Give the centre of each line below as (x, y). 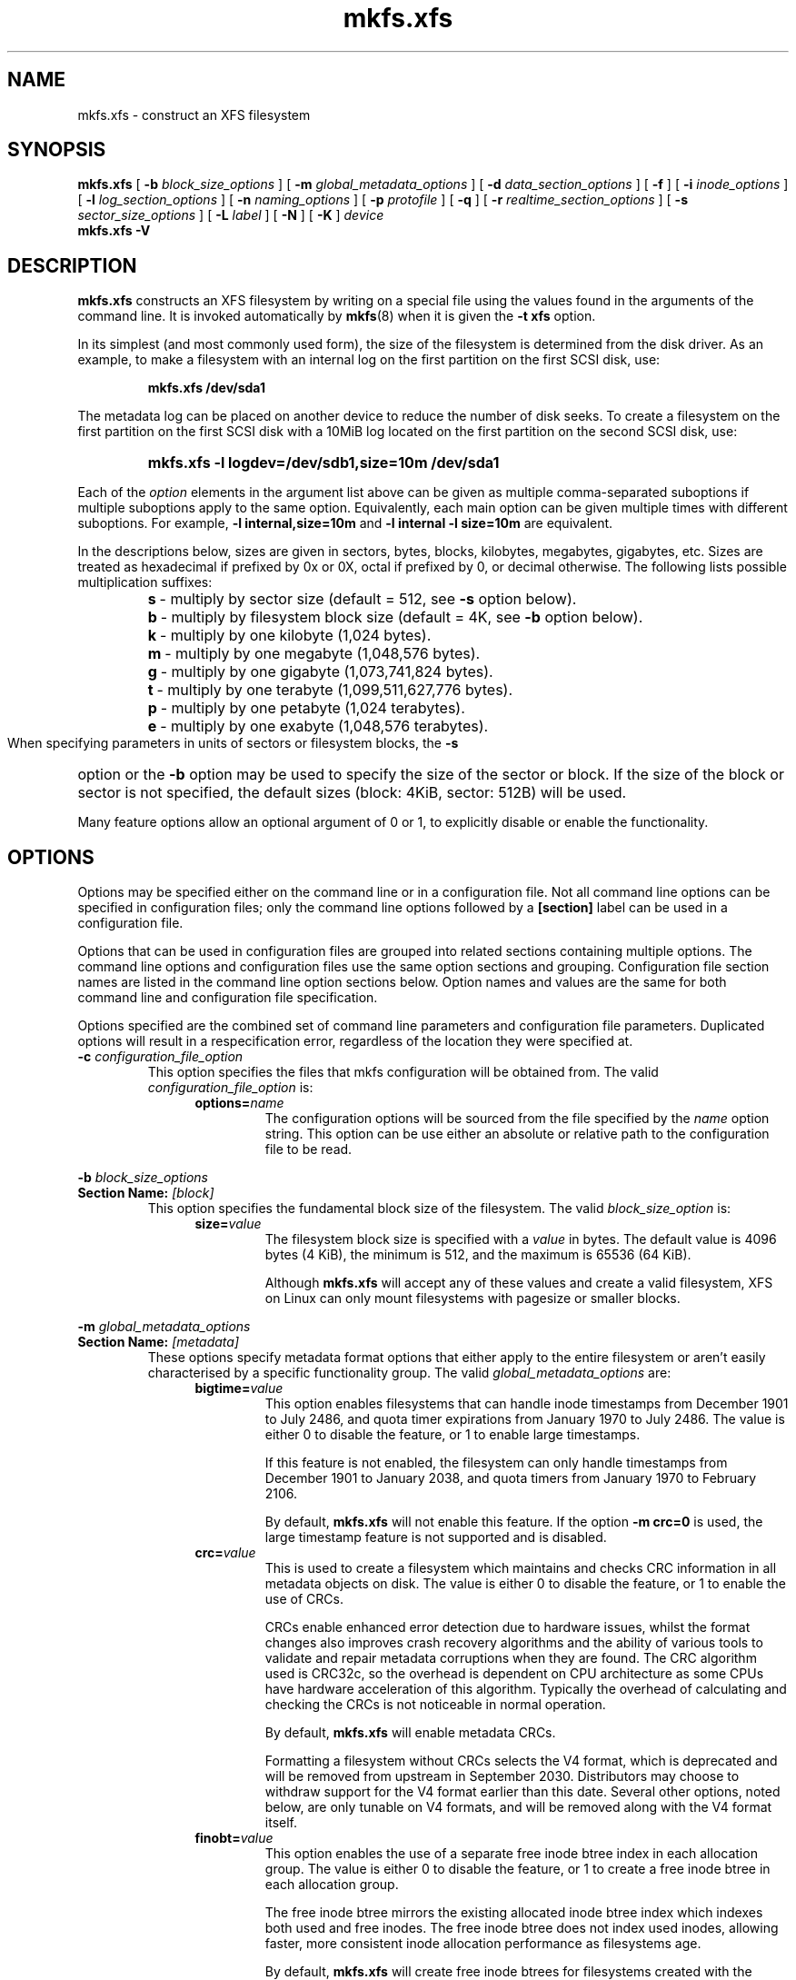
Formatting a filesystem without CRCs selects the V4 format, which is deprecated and (521, 1761)
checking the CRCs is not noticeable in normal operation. (435, 1705)
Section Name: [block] (146, 1193)
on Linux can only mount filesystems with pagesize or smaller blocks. (473, 1298)
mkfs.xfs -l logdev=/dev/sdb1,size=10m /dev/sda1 (323, 463)
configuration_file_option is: (230, 1088)
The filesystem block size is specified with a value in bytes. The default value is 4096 (521, 1239)
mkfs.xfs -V (114, 231)
